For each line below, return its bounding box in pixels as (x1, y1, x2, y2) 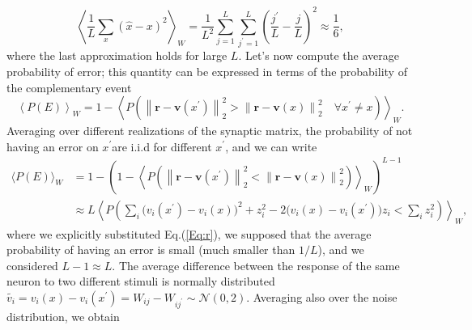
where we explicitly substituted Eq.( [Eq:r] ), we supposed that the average (6, 225, 372, 242)
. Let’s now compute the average (238, 47, 399, 64)
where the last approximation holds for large (6, 47, 227, 64)
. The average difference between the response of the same (112, 256, 400, 273)
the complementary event (6, 78, 132, 95)
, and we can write (225, 137, 317, 154)
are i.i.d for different (112, 137, 212, 154)
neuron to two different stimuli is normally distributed (6, 273, 275, 290)
